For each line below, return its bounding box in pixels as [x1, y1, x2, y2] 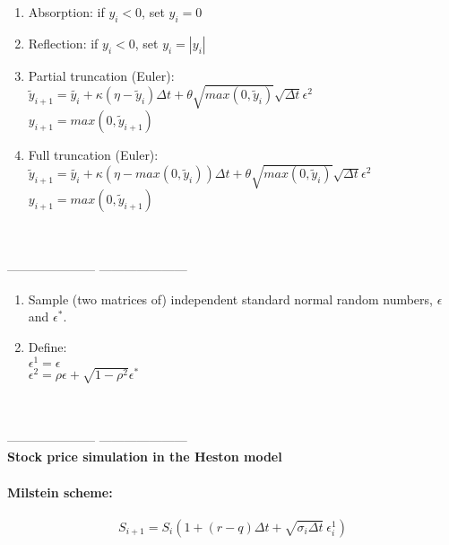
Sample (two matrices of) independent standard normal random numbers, [28, 289, 433, 308]
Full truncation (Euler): [28, 145, 159, 163]
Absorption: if [28, 3, 105, 21]
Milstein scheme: [7, 482, 113, 501]
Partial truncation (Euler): [28, 66, 175, 84]
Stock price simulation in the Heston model [7, 447, 282, 466]
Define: [28, 338, 67, 356]
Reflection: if [28, 33, 99, 52]
